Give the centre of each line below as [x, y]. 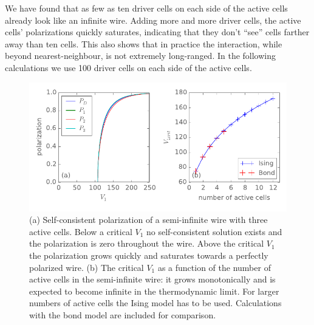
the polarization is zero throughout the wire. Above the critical [147, 243]
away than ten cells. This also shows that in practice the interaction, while [144, 43]
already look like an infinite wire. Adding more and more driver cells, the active [153, 20]
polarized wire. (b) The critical [87, 267]
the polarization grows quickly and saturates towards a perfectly [149, 255]
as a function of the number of [214, 267]
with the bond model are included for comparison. [123, 314]
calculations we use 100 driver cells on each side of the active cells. [128, 67]
